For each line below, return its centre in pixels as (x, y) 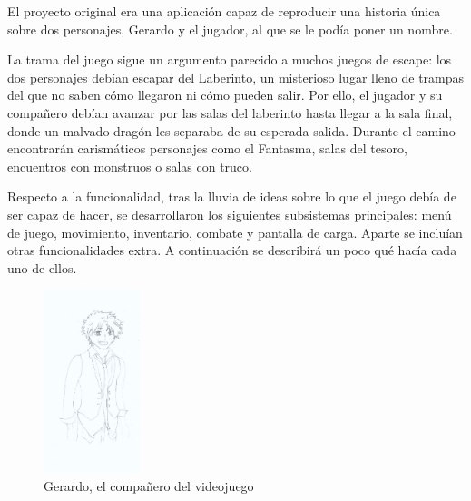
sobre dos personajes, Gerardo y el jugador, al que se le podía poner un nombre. (230, 29)
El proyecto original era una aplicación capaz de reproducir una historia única (224, 11)
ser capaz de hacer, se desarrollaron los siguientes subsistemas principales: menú (230, 214)
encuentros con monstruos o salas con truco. (130, 166)
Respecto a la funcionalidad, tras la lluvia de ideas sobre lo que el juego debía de (232, 196)
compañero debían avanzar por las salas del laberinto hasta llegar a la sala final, (230, 112)
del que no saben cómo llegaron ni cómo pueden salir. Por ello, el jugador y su (225, 95)
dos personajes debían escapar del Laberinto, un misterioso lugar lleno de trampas (236, 77)
